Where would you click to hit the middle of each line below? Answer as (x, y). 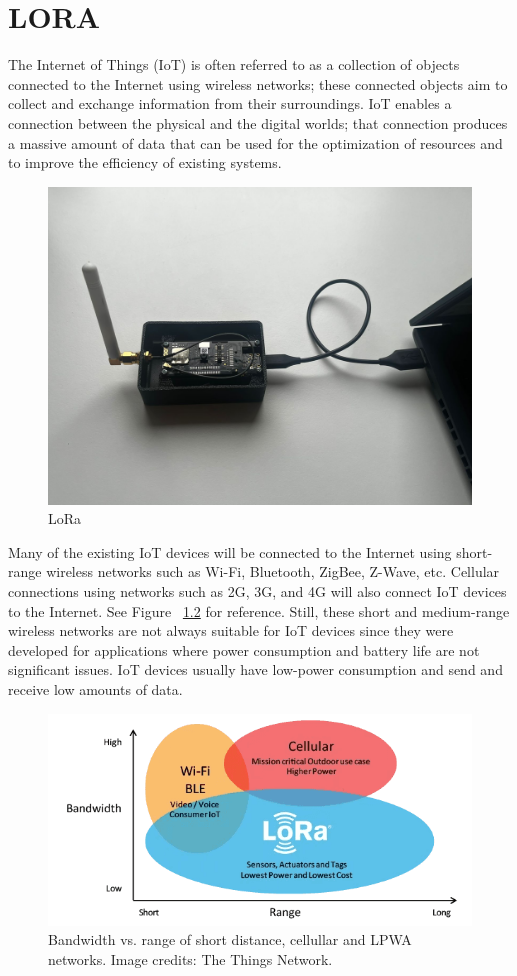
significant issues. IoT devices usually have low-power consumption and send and (255, 669)
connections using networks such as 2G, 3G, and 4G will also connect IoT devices (257, 591)
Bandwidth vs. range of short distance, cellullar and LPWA (230, 939)
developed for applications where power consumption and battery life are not (244, 649)
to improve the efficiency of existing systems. (145, 162)
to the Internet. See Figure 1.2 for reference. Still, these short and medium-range (259, 610)
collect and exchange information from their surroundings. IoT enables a (230, 103)
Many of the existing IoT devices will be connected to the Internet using (230, 551)
